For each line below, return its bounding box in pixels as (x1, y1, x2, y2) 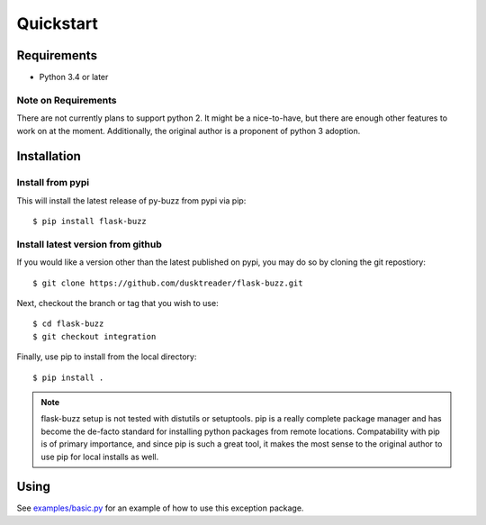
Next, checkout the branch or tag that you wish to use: (16, 298, 220, 309)
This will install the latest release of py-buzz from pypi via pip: (16, 195, 247, 206)
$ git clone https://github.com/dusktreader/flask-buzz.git (32, 277, 303, 288)
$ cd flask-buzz (32, 319, 104, 329)
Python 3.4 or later (39, 72, 109, 83)
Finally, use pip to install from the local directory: (16, 351, 197, 362)
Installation (16, 149, 81, 164)
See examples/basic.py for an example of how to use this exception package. (16, 502, 304, 513)
